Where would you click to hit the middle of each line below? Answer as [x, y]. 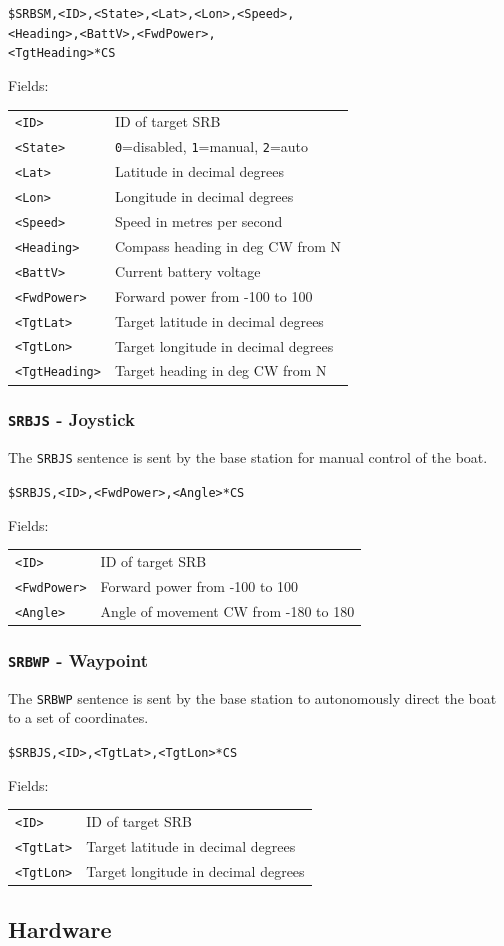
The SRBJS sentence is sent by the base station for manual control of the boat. [248, 457]
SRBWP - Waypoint [78, 659]
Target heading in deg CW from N [220, 370]
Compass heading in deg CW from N [228, 245]
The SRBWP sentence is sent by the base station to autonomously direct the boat [252, 697]
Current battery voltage [187, 270]
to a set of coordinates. [78, 717]
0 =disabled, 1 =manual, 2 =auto [211, 146]
